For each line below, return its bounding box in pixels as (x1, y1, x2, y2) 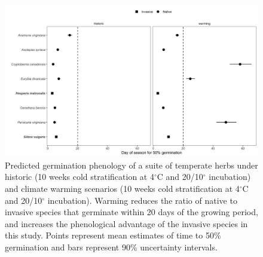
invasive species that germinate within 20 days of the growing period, (5, 206, 258, 218)
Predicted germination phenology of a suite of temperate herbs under (5, 158, 258, 171)
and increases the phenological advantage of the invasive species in (5, 217, 248, 230)
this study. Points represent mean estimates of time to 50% (5, 229, 221, 241)
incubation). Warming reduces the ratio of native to (47, 194, 237, 206)
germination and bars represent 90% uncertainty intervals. (5, 240, 218, 253)
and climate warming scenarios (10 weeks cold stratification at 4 (5, 182, 240, 195)
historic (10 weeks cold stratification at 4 (5, 170, 154, 183)
